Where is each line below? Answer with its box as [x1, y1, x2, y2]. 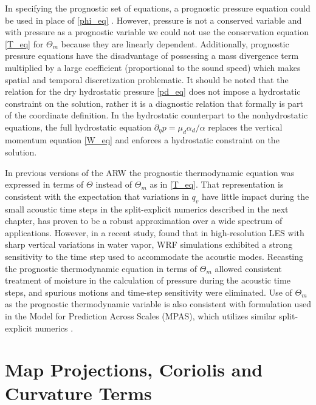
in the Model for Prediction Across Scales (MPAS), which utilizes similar [5, 309, 276, 322]
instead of [95, 178, 132, 191]
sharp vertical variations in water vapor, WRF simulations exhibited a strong [5, 238, 293, 251]
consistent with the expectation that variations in [5, 189, 189, 202]
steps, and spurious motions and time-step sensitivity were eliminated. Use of [5, 285, 292, 298]
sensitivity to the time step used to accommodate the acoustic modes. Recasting [5, 250, 304, 262]
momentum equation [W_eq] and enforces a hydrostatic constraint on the [5, 134, 280, 146]
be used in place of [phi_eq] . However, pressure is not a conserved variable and [5, 13, 302, 26]
